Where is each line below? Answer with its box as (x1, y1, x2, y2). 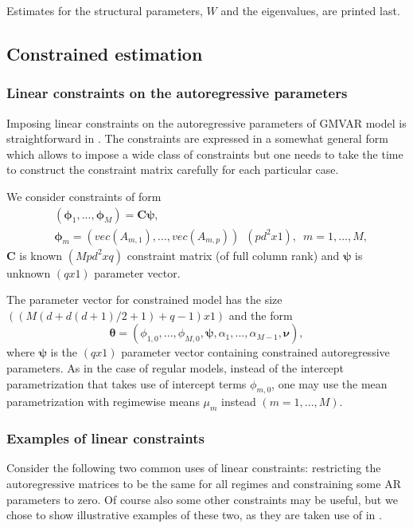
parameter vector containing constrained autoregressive (121, 344, 390, 361)
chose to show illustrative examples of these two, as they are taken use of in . (6, 506, 382, 523)
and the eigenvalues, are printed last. (220, 2, 400, 18)
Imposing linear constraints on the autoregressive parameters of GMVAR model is (6, 114, 407, 131)
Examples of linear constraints (6, 428, 205, 448)
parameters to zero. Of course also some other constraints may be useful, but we (6, 491, 398, 507)
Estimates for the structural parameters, (6, 2, 203, 18)
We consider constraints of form (6, 187, 162, 204)
